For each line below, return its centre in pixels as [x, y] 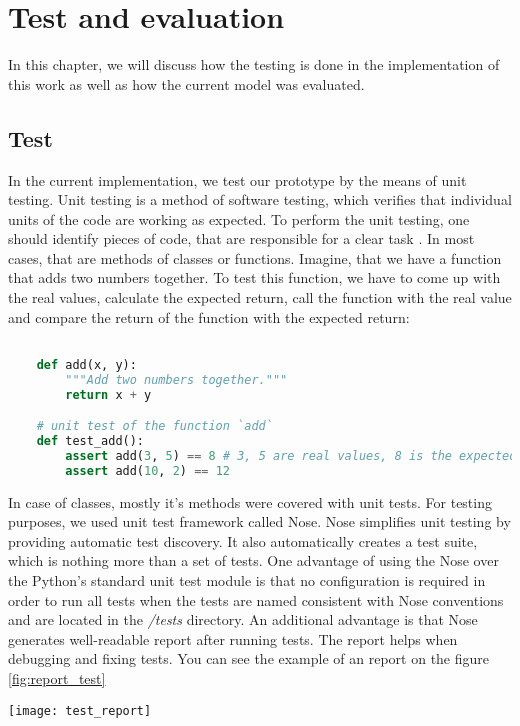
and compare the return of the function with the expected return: [209, 316]
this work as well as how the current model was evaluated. [186, 83]
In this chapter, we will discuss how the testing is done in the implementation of [254, 64]
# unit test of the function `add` [154, 426]
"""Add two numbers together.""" [176, 379]
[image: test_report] [80, 710]
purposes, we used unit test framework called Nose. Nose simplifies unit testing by [259, 521]
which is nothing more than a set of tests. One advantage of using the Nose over [253, 560]
